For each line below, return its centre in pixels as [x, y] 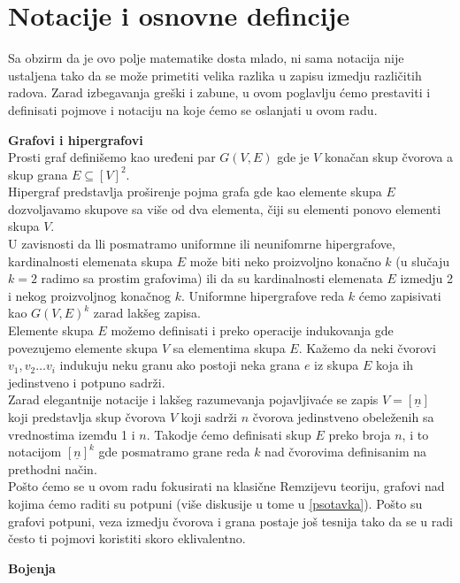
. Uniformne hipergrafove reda [263, 295]
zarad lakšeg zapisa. [147, 313]
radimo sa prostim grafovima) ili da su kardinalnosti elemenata [212, 278]
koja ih [395, 365]
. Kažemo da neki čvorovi [367, 347]
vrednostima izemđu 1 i [72, 434]
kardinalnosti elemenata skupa [91, 261]
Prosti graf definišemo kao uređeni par [112, 157]
